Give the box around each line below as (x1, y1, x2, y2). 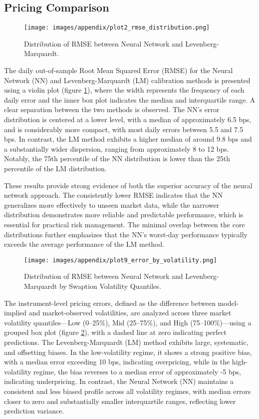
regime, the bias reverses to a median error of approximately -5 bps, (33, 366, 242, 376)
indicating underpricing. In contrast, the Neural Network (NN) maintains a (4, 376, 234, 386)
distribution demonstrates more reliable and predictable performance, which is (4, 209, 244, 220)
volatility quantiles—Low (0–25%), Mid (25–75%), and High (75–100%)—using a (4, 317, 252, 327)
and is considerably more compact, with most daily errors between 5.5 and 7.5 (4, 124, 244, 134)
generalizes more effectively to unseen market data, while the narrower (4, 199, 220, 210)
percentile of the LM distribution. (4, 163, 107, 173)
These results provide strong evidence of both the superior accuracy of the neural (4, 180, 253, 190)
